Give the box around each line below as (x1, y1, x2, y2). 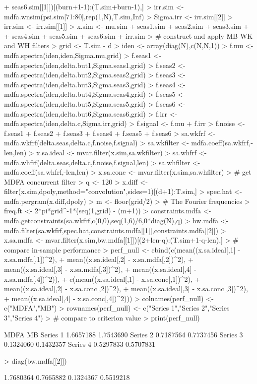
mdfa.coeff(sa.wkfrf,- (191, 137, 253, 148)
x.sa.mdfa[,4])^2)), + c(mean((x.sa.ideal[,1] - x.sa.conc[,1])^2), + (4, 273, 200, 284)
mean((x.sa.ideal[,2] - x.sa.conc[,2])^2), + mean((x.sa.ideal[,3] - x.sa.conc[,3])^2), (4, 283, 248, 294)
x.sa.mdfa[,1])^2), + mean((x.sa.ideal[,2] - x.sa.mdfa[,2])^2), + (4, 254, 193, 264)
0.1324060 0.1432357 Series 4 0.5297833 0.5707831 (4, 339, 155, 349)
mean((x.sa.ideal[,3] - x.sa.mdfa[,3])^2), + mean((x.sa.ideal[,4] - (4, 264, 196, 274)
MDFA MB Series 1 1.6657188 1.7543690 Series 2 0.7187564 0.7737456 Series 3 (4, 329, 243, 339)
